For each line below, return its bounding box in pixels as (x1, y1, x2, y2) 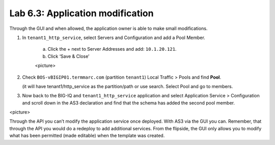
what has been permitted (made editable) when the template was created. (9, 132, 165, 139)
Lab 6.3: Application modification (9, 8, 154, 19)
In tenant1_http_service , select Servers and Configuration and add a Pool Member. (22, 34, 206, 41)
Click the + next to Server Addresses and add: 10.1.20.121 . (47, 46, 177, 52)
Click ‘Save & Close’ (47, 53, 90, 59)
